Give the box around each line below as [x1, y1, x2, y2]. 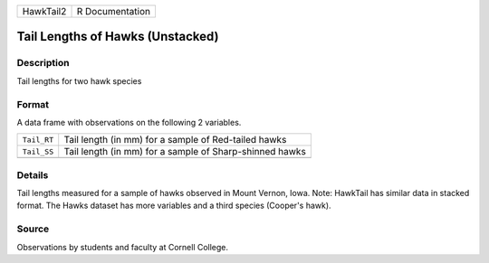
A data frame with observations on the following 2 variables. [16, 117, 242, 127]
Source [16, 222, 50, 235]
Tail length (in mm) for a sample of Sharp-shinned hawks [63, 146, 307, 158]
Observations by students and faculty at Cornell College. [16, 241, 229, 252]
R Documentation [76, 5, 151, 17]
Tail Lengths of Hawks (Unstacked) [16, 29, 219, 44]
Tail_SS [22, 146, 54, 156]
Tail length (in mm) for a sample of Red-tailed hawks [63, 134, 287, 146]
